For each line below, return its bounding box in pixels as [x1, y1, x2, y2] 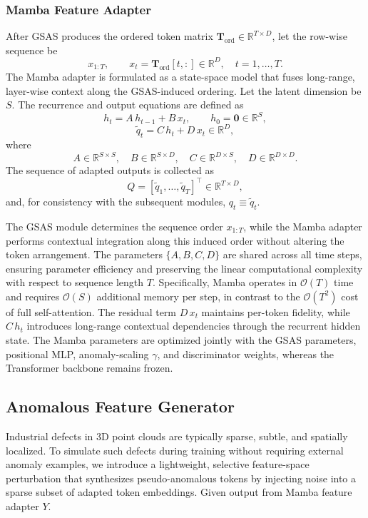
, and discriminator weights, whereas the [157, 346, 334, 361]
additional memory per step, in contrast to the [96, 288, 300, 303]
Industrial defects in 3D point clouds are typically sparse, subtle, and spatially [6, 429, 348, 444]
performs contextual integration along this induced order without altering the [6, 233, 344, 248]
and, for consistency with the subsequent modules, [6, 194, 226, 209]
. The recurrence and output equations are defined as [11, 97, 244, 112]
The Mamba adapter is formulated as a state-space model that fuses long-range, [6, 68, 355, 83]
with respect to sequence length [6, 275, 144, 290]
